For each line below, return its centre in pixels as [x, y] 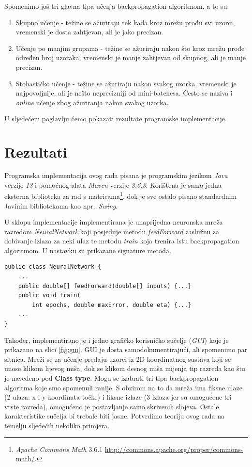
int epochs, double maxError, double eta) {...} [112, 305]
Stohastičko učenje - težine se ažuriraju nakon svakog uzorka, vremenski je [126, 83]
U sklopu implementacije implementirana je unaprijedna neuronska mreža [114, 222]
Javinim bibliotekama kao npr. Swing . [61, 205]
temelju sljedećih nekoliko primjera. [57, 425]
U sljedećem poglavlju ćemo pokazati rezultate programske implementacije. [116, 119]
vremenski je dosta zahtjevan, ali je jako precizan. [89, 32]
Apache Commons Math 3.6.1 [59, 449]
